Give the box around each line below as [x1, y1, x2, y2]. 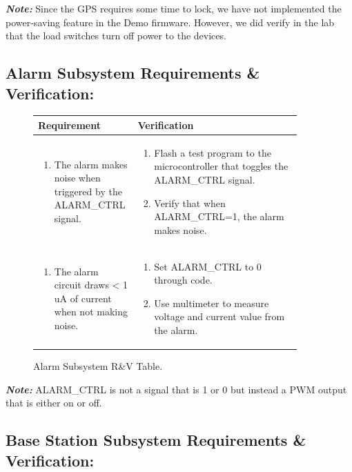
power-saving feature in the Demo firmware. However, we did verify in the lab [6, 14, 335, 29]
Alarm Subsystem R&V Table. [33, 359, 163, 373]
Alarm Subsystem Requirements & [6, 62, 260, 83]
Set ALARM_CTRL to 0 [154, 259, 262, 273]
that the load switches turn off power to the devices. [6, 28, 226, 43]
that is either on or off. [6, 395, 102, 410]
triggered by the [54, 184, 122, 198]
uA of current [54, 291, 112, 305]
